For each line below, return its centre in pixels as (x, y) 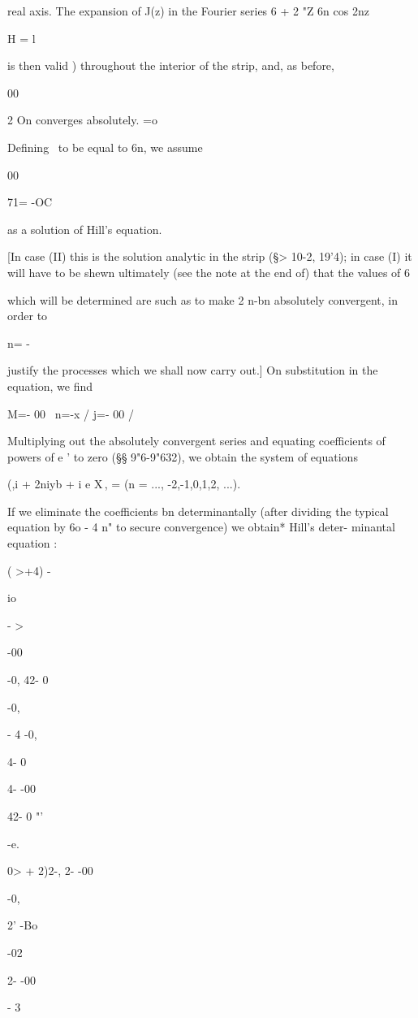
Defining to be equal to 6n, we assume (105, 147)
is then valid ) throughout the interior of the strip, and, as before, (171, 65)
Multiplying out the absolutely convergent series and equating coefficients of (196, 441)
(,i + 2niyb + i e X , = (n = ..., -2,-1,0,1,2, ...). (124, 484)
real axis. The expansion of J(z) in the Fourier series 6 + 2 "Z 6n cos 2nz (188, 11)
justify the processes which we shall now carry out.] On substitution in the (193, 370)
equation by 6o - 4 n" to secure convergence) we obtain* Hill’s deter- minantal (201, 527)
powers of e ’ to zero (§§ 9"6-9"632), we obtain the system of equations (183, 456)
